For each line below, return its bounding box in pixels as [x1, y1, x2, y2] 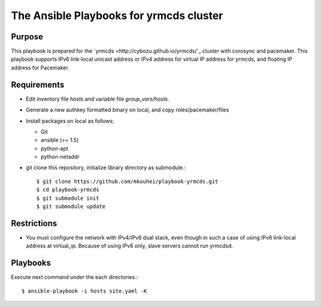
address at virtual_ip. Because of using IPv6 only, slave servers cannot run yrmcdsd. [26, 242, 233, 250]
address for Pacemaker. [11, 64, 70, 71]
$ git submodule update [36, 203, 106, 210]
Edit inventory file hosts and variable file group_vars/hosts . [26, 95, 169, 103]
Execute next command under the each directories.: [11, 274, 139, 281]
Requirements [11, 79, 65, 89]
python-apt [40, 145, 68, 152]
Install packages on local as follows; [26, 117, 114, 125]
